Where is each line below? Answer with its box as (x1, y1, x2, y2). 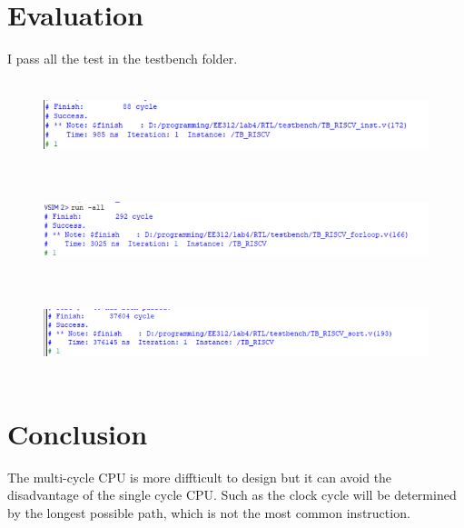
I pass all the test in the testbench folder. (7, 49, 238, 68)
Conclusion (7, 414, 148, 452)
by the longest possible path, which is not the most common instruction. (7, 503, 410, 522)
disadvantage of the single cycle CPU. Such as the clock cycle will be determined (7, 485, 457, 504)
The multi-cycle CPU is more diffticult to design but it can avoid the (7, 467, 392, 486)
